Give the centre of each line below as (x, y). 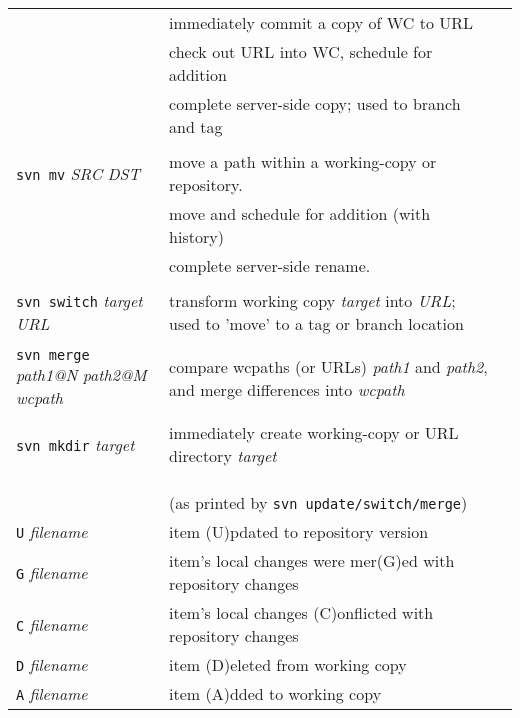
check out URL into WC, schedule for (301, 51)
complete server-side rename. (270, 265)
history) (196, 236)
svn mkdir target (75, 444)
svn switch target (79, 300)
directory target (223, 455)
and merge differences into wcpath (287, 389)
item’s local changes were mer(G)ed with (312, 560)
